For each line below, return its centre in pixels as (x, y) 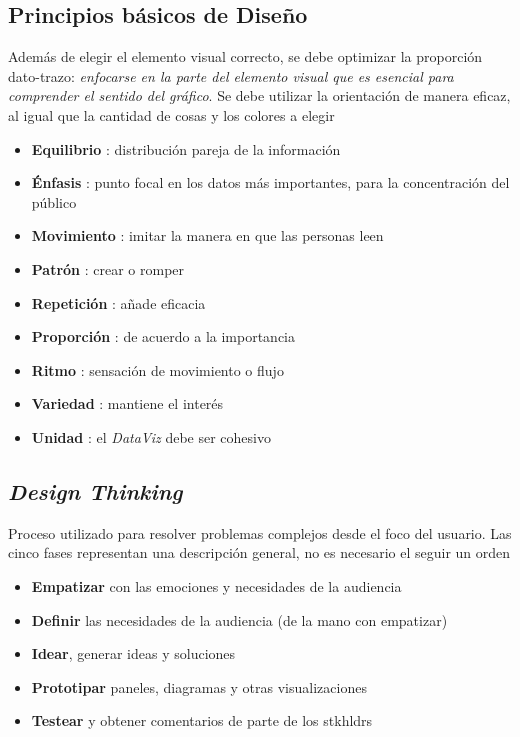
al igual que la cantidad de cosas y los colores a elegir (171, 114)
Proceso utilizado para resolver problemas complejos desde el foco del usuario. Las (260, 532)
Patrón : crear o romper (108, 268)
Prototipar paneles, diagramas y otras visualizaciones (199, 686)
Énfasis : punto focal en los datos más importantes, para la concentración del (270, 182)
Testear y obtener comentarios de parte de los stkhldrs (202, 720)
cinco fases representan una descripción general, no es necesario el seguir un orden (259, 552)
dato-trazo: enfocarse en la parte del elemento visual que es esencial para (231, 75)
